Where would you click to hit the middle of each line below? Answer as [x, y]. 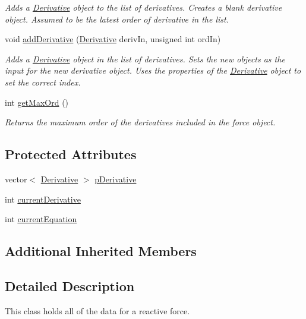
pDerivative [116, 179]
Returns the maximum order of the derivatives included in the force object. [140, 122]
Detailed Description [70, 285]
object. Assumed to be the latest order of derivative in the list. [117, 19]
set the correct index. [43, 82]
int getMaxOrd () [37, 102]
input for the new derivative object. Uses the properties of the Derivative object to [153, 70]
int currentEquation [41, 219]
